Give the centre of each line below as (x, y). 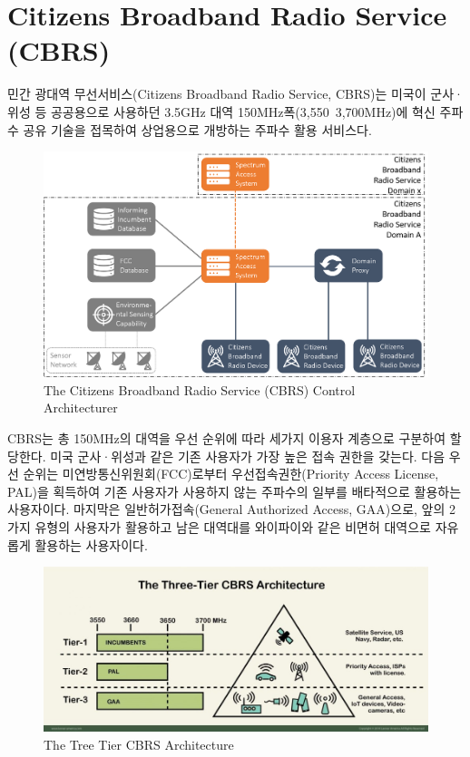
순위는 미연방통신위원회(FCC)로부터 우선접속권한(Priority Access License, (231, 474)
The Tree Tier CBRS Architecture (139, 744)
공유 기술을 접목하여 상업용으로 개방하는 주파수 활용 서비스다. (197, 129)
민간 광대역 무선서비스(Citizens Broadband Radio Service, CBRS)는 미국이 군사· (235, 94)
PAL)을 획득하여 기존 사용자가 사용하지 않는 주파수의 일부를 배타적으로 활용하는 (235, 491)
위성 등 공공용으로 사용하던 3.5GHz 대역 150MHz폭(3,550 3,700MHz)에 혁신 (221, 111)
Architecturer (81, 408)
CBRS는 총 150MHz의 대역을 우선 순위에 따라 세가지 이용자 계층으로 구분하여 (227, 437)
